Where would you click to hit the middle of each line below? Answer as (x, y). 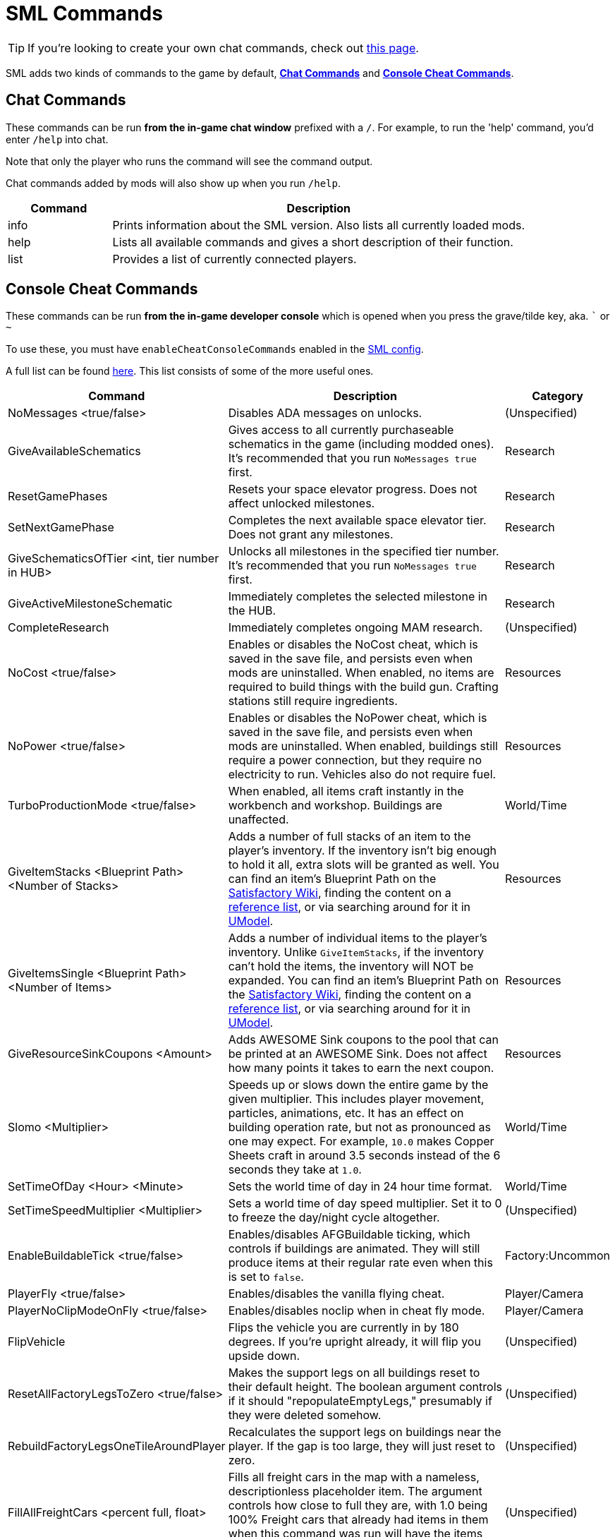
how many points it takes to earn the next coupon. (361, 1068)
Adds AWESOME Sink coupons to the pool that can (363, 1040)
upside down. (264, 1356)
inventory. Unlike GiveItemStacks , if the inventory (356, 952)
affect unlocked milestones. (302, 504)
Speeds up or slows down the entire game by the (358, 1085)
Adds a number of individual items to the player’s (358, 938)
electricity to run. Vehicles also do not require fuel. (362, 774)
